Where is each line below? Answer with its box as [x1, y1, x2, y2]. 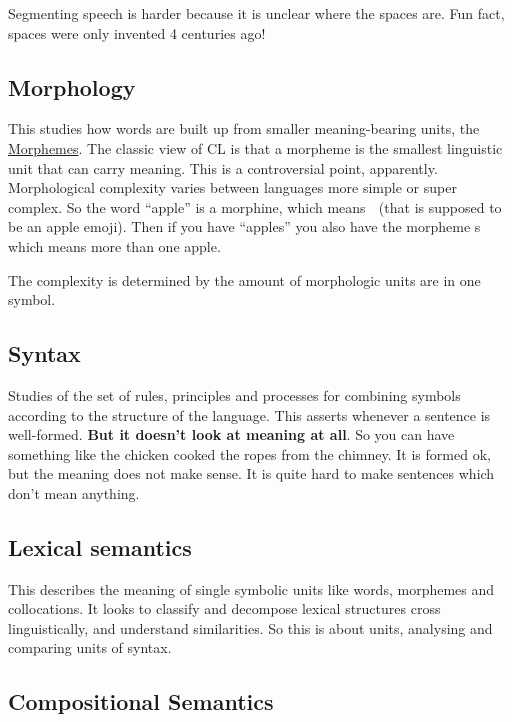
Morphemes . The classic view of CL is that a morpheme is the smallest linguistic [8, 137, 503, 158]
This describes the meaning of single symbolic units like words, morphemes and [8, 578, 495, 599]
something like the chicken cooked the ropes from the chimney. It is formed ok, [8, 443, 491, 464]
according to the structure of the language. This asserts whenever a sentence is [8, 404, 491, 425]
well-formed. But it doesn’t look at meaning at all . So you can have [8, 424, 455, 445]
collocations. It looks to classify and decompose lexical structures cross [8, 598, 441, 619]
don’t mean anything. [8, 482, 140, 503]
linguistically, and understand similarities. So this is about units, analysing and [8, 617, 493, 638]
